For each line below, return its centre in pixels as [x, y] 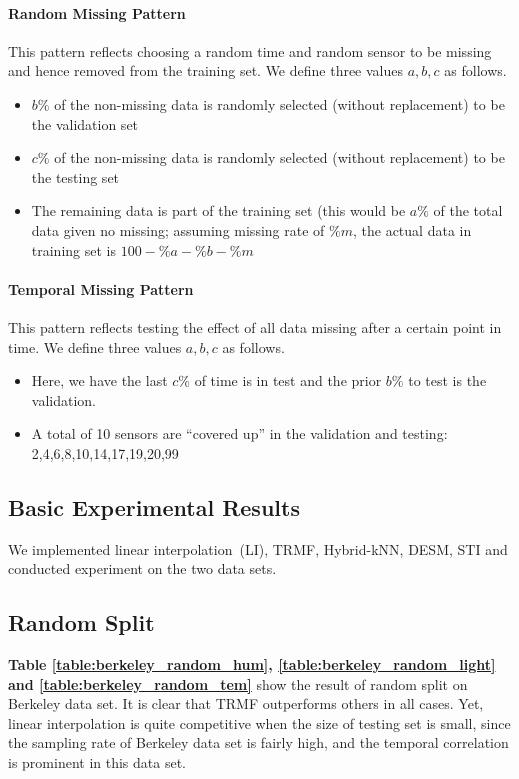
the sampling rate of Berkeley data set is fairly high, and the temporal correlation [258, 742]
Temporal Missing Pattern [101, 288]
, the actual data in [412, 229]
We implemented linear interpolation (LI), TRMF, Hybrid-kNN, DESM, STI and [258, 548]
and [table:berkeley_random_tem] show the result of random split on [238, 683]
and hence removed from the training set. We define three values [206, 70]
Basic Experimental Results [154, 506]
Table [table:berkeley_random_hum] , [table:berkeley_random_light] [252, 664]
